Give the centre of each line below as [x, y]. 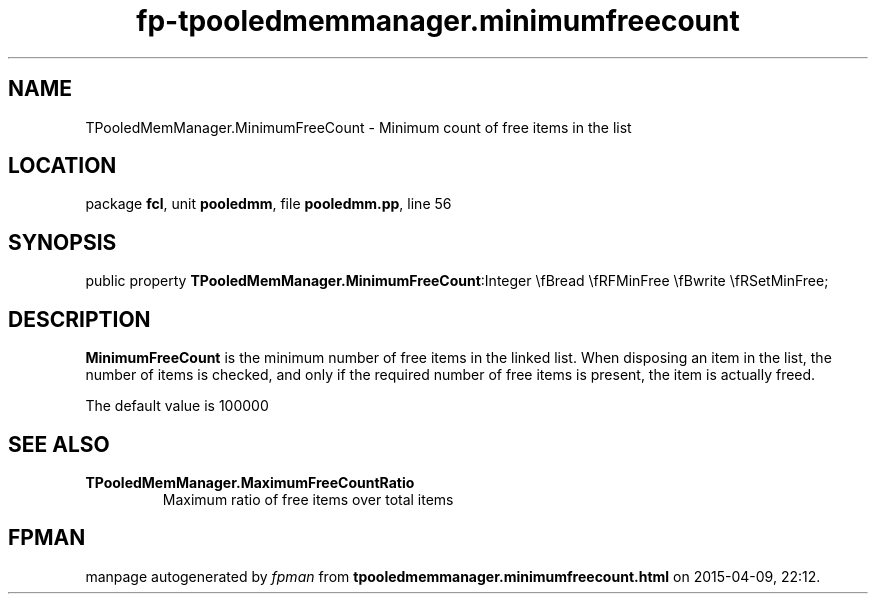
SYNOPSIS [62, 242]
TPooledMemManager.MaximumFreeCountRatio [250, 482]
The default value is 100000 [177, 406]
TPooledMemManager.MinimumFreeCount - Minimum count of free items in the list [358, 127]
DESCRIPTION [79, 319]
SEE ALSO [59, 444]
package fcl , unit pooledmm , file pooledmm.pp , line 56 [268, 204]
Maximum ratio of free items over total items [308, 499]
